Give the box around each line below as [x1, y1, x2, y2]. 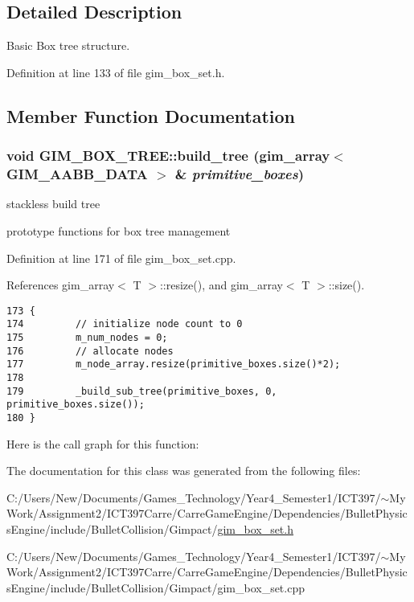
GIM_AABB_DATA [6, 164, 148, 184]
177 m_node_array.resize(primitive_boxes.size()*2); [6, 358, 341, 371]
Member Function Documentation [6, 103, 296, 128]
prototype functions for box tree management [6, 222, 231, 239]
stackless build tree [6, 195, 100, 212]
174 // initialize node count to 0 [6, 318, 243, 330]
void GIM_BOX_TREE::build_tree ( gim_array [6, 145, 330, 166]
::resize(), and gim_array [159, 276, 283, 293]
